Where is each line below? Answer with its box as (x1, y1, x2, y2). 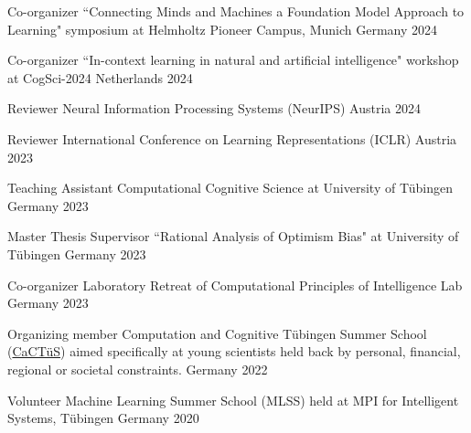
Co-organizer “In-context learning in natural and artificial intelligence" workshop (7, 50, 459, 69)
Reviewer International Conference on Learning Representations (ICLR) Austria (7, 129, 457, 148)
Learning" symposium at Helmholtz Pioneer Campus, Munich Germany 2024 (7, 19, 438, 38)
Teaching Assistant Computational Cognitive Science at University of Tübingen (7, 178, 453, 197)
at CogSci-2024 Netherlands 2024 (7, 68, 193, 87)
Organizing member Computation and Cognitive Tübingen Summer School (7, 323, 427, 343)
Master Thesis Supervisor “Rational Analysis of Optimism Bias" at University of (7, 227, 459, 246)
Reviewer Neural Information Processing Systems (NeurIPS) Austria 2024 (7, 99, 421, 118)
